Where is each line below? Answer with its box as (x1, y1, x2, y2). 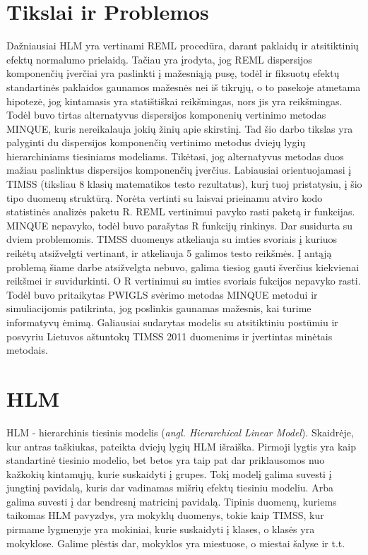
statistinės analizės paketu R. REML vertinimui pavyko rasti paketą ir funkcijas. (6, 204, 355, 219)
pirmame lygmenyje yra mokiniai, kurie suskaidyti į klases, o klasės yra (6, 522, 315, 537)
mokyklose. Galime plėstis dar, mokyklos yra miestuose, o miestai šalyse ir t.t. (6, 535, 345, 550)
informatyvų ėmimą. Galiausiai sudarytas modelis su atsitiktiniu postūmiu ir (6, 315, 338, 329)
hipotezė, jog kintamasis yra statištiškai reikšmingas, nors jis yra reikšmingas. (6, 93, 343, 108)
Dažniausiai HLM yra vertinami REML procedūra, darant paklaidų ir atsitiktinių (6, 38, 359, 53)
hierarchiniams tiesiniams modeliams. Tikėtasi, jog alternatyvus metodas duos (6, 148, 344, 163)
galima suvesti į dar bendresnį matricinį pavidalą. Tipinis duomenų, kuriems (6, 494, 337, 508)
